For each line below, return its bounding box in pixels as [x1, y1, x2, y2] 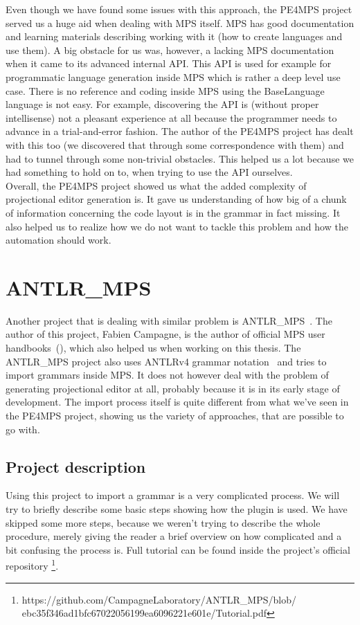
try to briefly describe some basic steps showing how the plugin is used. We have [6, 501, 348, 516]
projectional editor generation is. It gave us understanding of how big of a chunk [6, 192, 347, 206]
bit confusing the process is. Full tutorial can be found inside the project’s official [6, 542, 350, 556]
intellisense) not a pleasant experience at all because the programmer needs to [6, 110, 337, 125]
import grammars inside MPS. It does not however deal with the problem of [6, 368, 329, 382]
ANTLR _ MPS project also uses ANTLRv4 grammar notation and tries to [6, 354, 327, 368]
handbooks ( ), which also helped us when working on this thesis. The [6, 341, 301, 354]
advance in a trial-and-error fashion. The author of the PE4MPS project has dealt [6, 124, 354, 138]
